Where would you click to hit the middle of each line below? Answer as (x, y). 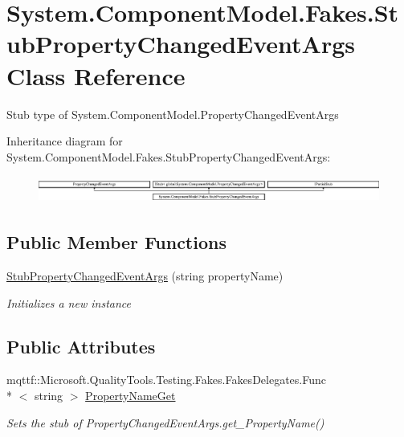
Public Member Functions (116, 242)
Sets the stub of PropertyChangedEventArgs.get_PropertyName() (165, 422)
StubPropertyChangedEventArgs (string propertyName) (145, 276)
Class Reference (96, 75)
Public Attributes (81, 346)
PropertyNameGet (131, 396)
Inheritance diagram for (65, 141)
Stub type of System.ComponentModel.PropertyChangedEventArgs (173, 114)
